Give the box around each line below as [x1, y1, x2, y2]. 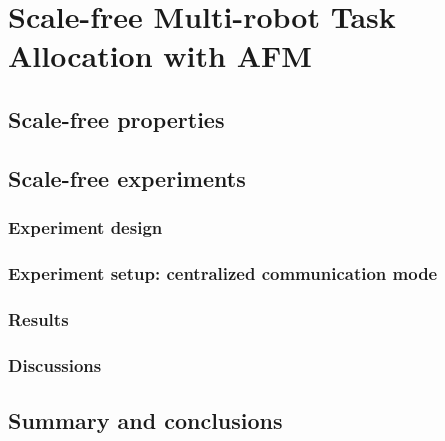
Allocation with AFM [8, 35, 312, 76]
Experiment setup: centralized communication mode [8, 260, 438, 285]
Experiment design [8, 215, 163, 240]
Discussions [8, 352, 102, 377]
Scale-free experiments [8, 162, 246, 193]
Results [8, 306, 69, 331]
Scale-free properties [8, 103, 225, 134]
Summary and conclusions [8, 404, 283, 435]
